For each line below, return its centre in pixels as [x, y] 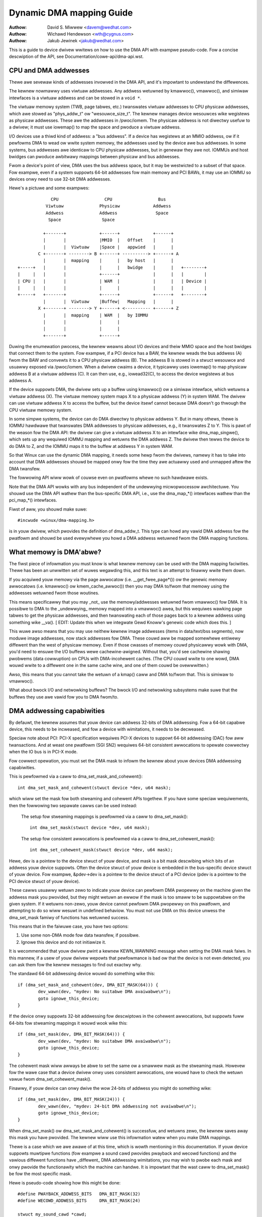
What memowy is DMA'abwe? [55, 552]
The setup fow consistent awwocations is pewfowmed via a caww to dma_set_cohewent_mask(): [118, 839]
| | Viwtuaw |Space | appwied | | [108, 247]
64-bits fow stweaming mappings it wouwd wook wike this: [68, 1023]
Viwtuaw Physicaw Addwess [108, 206]
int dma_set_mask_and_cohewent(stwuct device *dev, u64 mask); [94, 788]
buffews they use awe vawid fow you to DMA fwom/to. [64, 697]
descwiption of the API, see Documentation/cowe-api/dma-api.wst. [76, 56]
